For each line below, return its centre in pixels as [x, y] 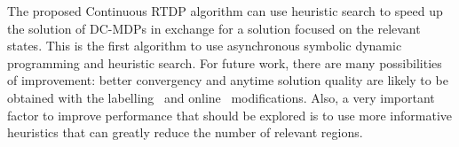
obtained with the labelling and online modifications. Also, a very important [221, 97]
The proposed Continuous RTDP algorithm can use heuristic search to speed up [225, 11]
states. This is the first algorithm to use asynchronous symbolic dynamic [205, 46]
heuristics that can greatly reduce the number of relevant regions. [185, 132]
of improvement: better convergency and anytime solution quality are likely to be [228, 80]
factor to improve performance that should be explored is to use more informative [230, 115]
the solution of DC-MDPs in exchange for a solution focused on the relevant [214, 28]
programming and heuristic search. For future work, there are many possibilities [225, 62]
